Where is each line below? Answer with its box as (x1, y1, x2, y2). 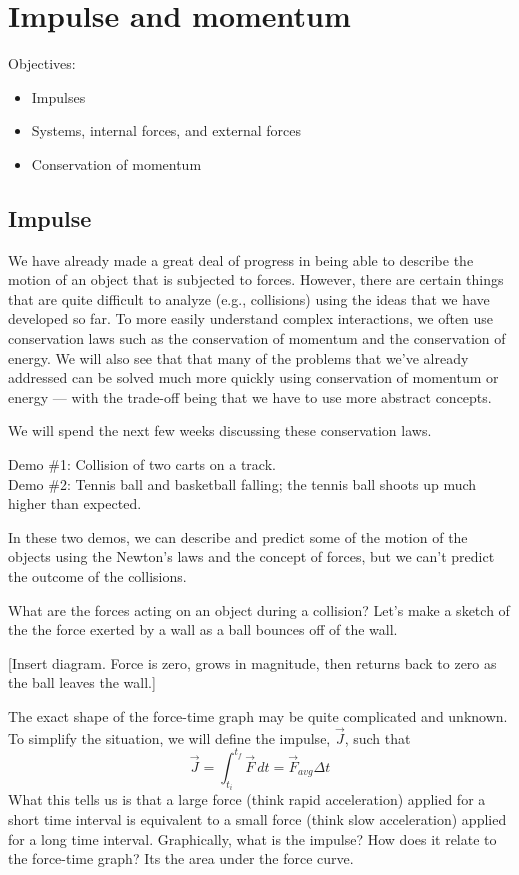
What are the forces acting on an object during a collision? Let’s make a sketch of (8, 599, 510, 620)
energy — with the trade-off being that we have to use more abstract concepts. (8, 386, 492, 407)
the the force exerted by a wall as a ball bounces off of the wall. (8, 619, 398, 640)
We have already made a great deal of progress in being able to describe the (8, 249, 474, 270)
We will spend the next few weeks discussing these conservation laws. (8, 420, 432, 441)
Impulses (31, 86, 86, 107)
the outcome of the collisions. (8, 566, 187, 587)
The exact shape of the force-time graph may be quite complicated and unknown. (8, 705, 508, 726)
